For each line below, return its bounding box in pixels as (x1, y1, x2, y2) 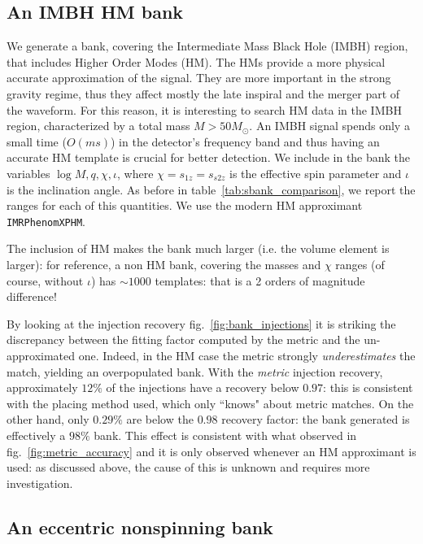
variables (7, 164, 50, 181)
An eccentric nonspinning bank (7, 514, 273, 539)
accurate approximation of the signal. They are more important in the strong (7, 69, 391, 86)
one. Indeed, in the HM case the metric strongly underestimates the (78, 346, 416, 363)
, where (117, 164, 154, 181)
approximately (7, 379, 78, 396)
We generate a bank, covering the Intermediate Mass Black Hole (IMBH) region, (7, 37, 408, 54)
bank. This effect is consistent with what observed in (94, 426, 357, 443)
